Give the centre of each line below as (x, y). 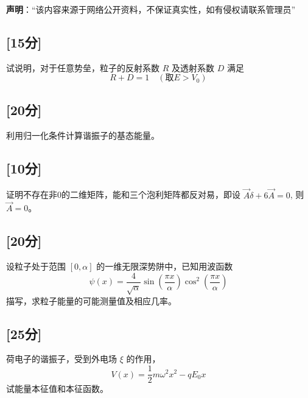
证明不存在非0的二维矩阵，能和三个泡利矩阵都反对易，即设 (123, 194)
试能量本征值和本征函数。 (57, 389)
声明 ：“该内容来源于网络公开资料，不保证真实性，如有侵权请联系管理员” (151, 9)
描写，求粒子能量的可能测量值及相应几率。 (91, 300)
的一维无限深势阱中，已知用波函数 (165, 266)
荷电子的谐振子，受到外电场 (61, 359)
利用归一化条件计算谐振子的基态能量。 (83, 135)
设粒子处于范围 (36, 266)
